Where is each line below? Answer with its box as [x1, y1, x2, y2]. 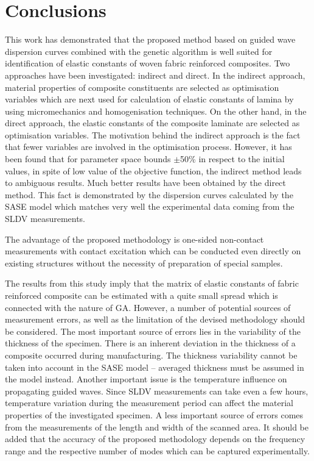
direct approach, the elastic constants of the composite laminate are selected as [5, 116, 300, 129]
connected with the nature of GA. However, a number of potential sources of [5, 301, 291, 313]
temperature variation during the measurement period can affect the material [5, 396, 294, 409]
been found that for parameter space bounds [5, 152, 171, 165]
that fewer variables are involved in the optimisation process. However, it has [5, 140, 292, 153]
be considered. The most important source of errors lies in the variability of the [5, 324, 301, 337]
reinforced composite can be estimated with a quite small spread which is [5, 289, 278, 301]
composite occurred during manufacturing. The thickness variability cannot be [5, 348, 298, 361]
